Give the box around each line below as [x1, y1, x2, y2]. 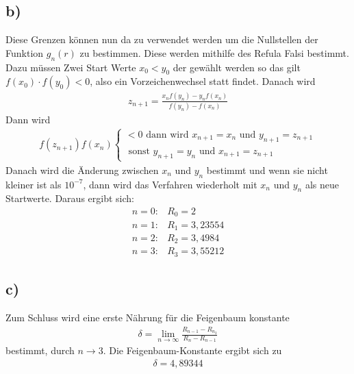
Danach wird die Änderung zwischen [5, 162, 159, 177]
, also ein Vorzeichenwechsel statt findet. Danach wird [90, 74, 316, 88]
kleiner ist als [5, 177, 62, 191]
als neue [305, 177, 339, 191]
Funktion [5, 45, 44, 60]
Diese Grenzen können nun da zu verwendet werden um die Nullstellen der [5, 32, 318, 47]
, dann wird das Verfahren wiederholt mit [83, 177, 257, 191]
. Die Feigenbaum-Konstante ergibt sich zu [103, 343, 282, 358]
